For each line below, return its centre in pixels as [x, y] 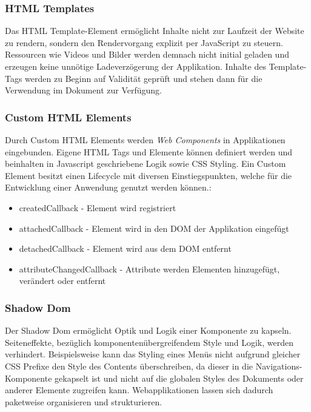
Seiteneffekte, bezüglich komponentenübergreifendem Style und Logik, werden [149, 342]
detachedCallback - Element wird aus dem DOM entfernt [125, 248]
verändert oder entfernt [62, 281]
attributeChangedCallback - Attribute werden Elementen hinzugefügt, [149, 268]
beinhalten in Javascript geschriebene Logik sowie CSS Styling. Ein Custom [145, 164]
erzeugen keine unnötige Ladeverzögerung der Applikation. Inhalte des [135, 66]
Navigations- [279, 366]
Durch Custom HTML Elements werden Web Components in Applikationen [145, 140]
